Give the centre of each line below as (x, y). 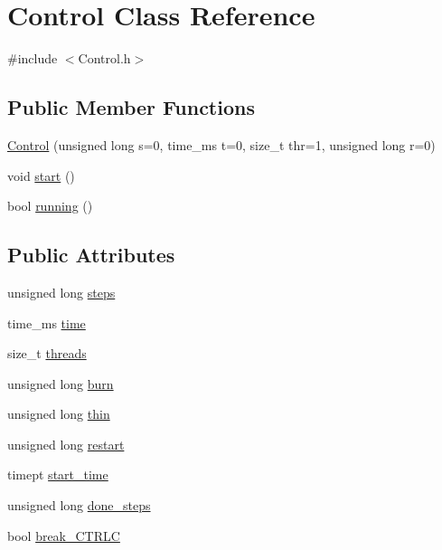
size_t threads (47, 353)
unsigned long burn (61, 383)
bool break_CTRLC (64, 535)
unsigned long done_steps (79, 505)
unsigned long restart (66, 444)
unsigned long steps (61, 292)
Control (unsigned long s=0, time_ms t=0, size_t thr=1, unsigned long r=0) (221, 144)
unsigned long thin (59, 414)
